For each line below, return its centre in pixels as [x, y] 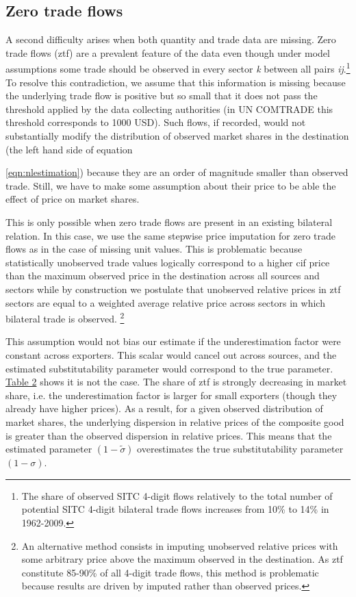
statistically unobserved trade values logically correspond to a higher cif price [168, 262]
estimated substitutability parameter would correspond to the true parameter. [169, 368]
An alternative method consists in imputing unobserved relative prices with [180, 545]
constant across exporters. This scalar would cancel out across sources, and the [171, 354]
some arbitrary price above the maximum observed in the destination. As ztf [182, 559]
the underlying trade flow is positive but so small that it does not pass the [162, 96]
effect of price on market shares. [73, 199]
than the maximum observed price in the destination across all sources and [163, 276]
